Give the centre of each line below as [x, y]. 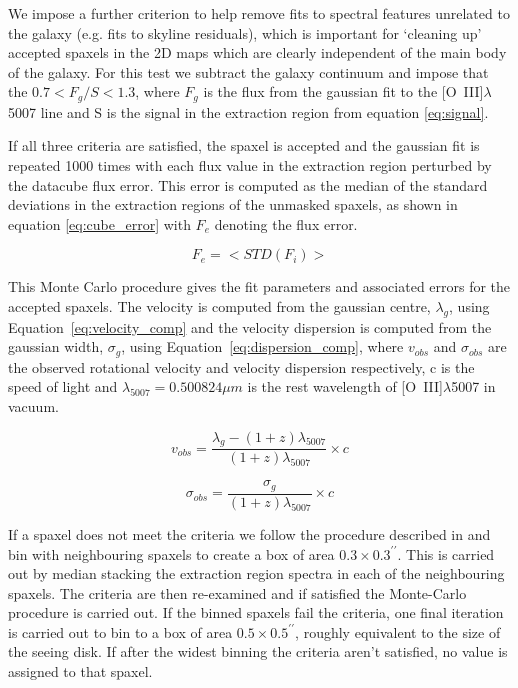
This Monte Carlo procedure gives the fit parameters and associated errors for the [259, 286]
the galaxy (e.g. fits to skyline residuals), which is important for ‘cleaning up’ [245, 32]
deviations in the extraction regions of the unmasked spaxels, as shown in [233, 204]
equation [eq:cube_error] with [99, 223]
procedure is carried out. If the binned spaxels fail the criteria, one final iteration [256, 612]
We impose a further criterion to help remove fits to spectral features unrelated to [259, 13]
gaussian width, [56, 346]
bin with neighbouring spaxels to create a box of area [171, 553]
